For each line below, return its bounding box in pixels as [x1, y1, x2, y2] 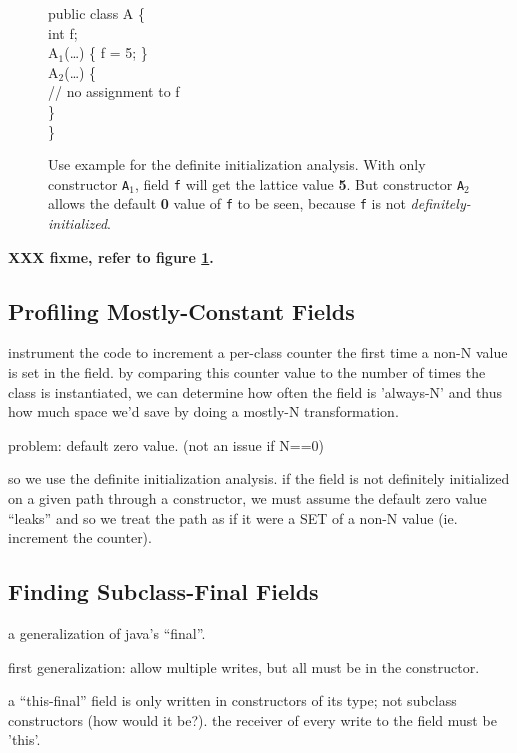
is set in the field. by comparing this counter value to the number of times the [8, 362, 486, 383]
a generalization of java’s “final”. [8, 623, 206, 643]
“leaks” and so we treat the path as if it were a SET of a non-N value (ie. [8, 507, 458, 528]
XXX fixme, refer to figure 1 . [8, 246, 214, 267]
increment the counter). [8, 527, 152, 548]
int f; [48, 22, 78, 43]
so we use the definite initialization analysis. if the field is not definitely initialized [8, 468, 510, 489]
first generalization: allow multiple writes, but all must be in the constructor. [8, 656, 480, 677]
